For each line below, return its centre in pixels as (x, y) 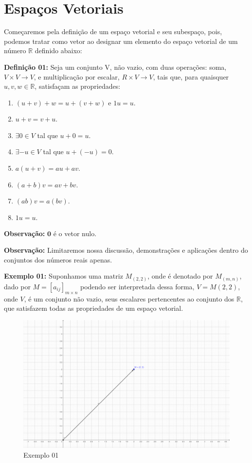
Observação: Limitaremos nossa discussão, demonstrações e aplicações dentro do (126, 250)
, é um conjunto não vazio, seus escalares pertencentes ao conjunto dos (129, 298)
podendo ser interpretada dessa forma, (137, 286)
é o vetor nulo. (75, 233)
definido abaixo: (58, 50)
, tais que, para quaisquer (191, 76)
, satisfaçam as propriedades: (78, 86)
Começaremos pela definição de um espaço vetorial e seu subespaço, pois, (113, 31)
